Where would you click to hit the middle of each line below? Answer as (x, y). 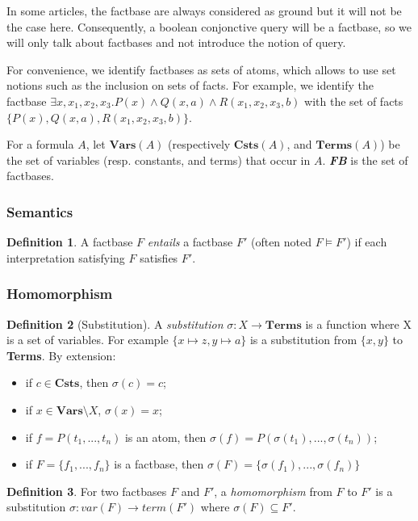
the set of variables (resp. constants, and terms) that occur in (159, 160)
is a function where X (358, 324)
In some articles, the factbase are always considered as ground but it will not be (204, 11)
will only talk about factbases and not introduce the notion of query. (176, 42)
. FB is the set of (365, 160)
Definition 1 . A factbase (70, 242)
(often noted (281, 242)
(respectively (199, 144)
